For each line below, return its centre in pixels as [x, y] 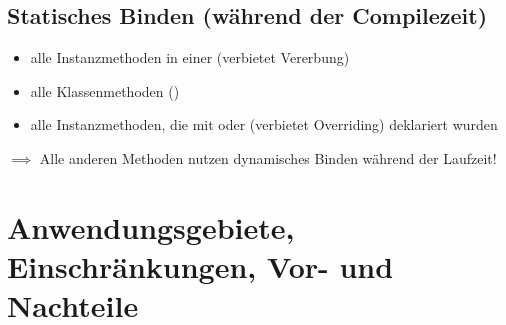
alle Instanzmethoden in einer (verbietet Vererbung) [190, 57]
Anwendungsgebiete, [151, 226]
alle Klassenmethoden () [105, 90]
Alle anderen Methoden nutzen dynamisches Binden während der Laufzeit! [268, 157]
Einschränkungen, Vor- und [200, 265]
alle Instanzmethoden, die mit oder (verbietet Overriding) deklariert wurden [264, 124]
